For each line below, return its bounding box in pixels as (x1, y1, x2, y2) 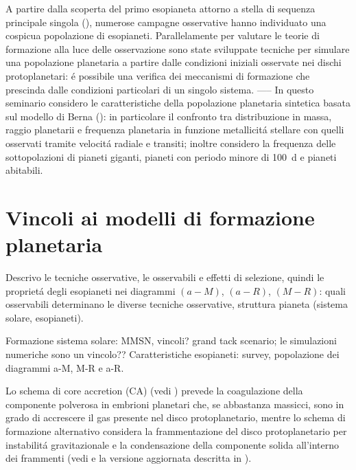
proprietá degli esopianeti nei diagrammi (5, 283, 176, 298)
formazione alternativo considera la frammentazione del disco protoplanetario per (5, 423, 347, 438)
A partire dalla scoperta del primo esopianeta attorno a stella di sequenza (5, 1, 316, 15)
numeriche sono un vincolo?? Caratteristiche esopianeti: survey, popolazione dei (5, 347, 340, 361)
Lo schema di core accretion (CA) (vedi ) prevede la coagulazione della (5, 383, 303, 398)
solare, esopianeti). (5, 310, 84, 324)
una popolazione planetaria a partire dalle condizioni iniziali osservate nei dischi (5, 55, 342, 69)
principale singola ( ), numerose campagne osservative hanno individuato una (5, 14, 327, 29)
